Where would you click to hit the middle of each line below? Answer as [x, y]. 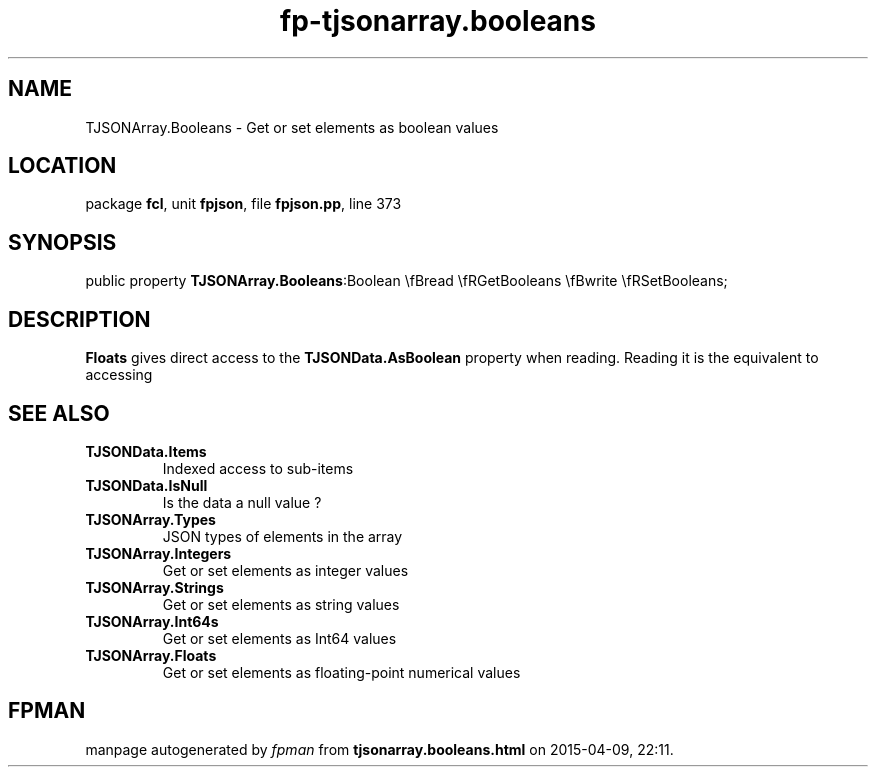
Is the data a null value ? [242, 502]
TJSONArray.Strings [154, 587]
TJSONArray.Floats [151, 655]
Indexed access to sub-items [258, 468]
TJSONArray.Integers [158, 553]
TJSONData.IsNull [146, 485]
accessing [119, 375]
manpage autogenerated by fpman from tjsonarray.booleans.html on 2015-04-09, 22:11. [379, 749]
